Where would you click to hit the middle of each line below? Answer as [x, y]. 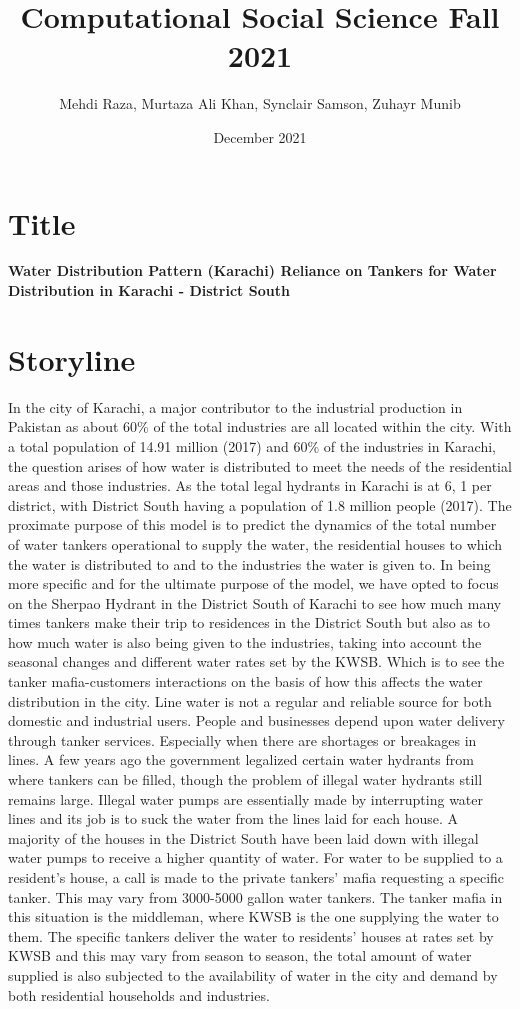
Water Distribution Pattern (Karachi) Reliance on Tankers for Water [252, 270]
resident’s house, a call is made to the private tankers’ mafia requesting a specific [256, 877]
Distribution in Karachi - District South [149, 290]
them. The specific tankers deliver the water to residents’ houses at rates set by [251, 935]
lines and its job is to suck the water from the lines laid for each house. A [233, 818]
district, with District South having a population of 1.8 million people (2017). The [260, 504]
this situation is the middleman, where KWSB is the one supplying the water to [253, 916]
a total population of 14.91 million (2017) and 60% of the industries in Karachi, [252, 445]
